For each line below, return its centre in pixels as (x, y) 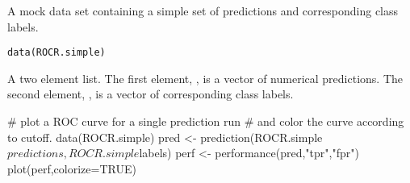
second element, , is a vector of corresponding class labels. (151, 94)
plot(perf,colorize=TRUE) (72, 168)
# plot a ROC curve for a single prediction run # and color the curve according (206, 121)
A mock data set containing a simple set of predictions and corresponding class (203, 10)
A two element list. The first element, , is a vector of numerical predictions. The (205, 78)
